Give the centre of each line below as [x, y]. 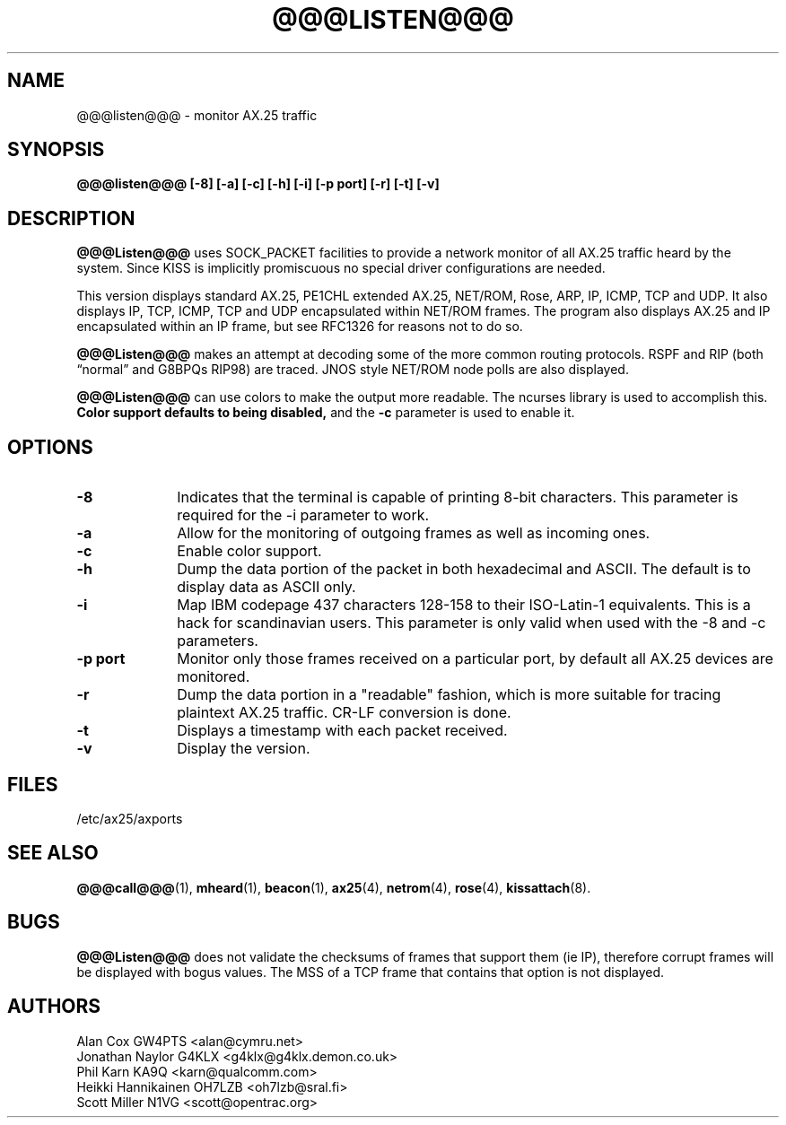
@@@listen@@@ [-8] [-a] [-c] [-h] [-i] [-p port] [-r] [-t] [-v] [258, 184]
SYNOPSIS [56, 150]
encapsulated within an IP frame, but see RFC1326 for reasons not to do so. [300, 327]
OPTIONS [50, 447]
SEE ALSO [53, 853]
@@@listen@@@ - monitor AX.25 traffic [197, 115]
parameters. [218, 641]
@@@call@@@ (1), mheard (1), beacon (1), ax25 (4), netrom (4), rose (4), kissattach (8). [334, 887]
